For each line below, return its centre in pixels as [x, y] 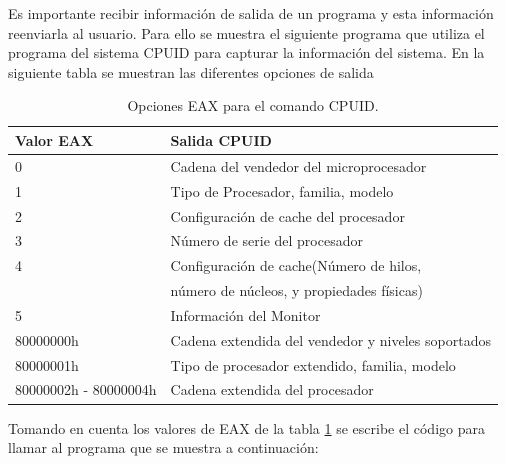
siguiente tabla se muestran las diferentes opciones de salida [191, 71]
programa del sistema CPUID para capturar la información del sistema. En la [246, 52]
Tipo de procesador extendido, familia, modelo [313, 364]
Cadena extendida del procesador [272, 389]
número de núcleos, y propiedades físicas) [296, 290]
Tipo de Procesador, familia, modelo [282, 190]
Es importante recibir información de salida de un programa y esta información [251, 13]
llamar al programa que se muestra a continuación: [163, 447]
